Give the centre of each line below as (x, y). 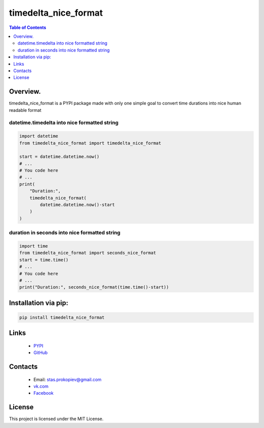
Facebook (44, 393)
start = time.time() (44, 260)
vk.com (41, 386)
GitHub (41, 352)
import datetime (39, 136)
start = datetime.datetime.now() (59, 157)
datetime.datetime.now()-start (77, 205)
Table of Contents (28, 27)
